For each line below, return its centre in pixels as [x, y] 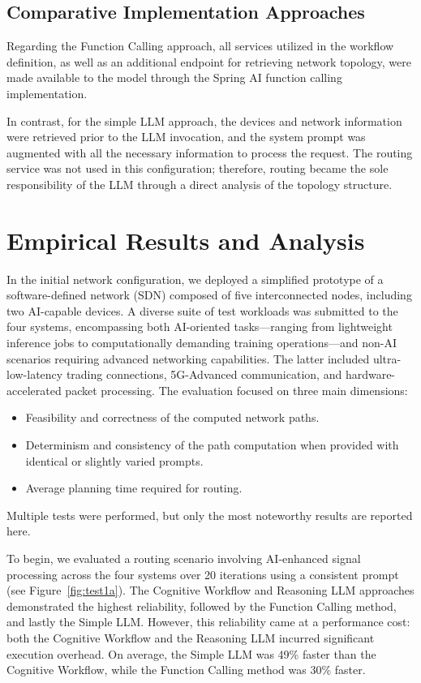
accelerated [34, 390]
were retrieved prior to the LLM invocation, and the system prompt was [186, 137]
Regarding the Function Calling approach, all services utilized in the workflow [200, 46]
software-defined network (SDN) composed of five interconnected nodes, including [209, 295]
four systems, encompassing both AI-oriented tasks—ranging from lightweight [200, 326]
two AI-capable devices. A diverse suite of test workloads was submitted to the [202, 310]
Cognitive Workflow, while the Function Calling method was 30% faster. [186, 670]
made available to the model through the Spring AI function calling [174, 77]
